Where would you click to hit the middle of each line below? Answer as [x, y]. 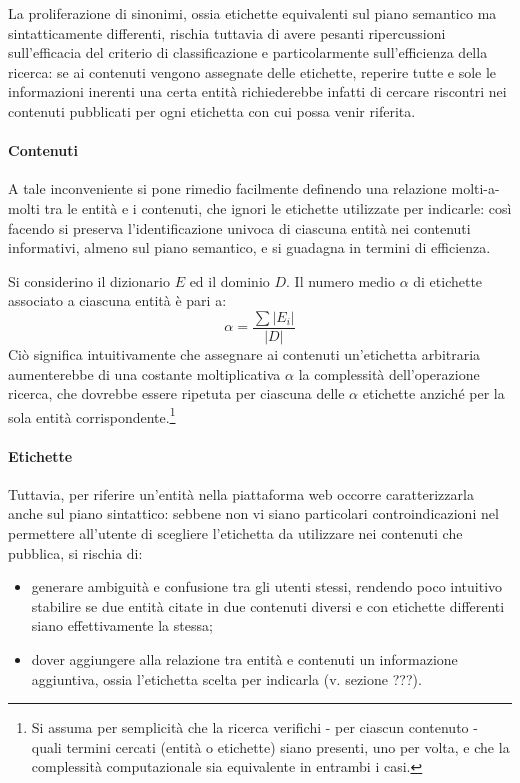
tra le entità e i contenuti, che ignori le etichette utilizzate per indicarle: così [278, 207]
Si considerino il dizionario [89, 280]
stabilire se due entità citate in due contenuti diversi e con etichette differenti [268, 605]
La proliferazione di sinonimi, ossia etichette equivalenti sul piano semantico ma [252, 13]
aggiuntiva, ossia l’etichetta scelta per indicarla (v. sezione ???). [226, 678]
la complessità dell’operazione [389, 373]
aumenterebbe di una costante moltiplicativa [144, 373]
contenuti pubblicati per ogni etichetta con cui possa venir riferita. [212, 110]
